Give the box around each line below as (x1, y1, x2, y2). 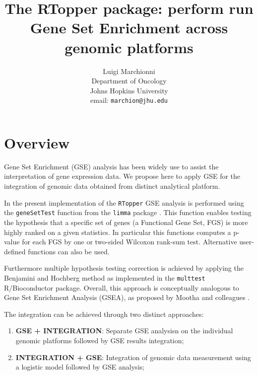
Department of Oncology (91, 75, 167, 86)
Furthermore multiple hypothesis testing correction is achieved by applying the (4, 263, 244, 273)
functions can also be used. (28, 246, 110, 256)
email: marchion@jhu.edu (90, 95, 168, 105)
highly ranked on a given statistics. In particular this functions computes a (4, 226, 231, 237)
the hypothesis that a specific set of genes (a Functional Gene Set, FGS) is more (4, 217, 248, 227)
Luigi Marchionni (103, 66, 155, 76)
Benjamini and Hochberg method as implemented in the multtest (4, 272, 205, 283)
